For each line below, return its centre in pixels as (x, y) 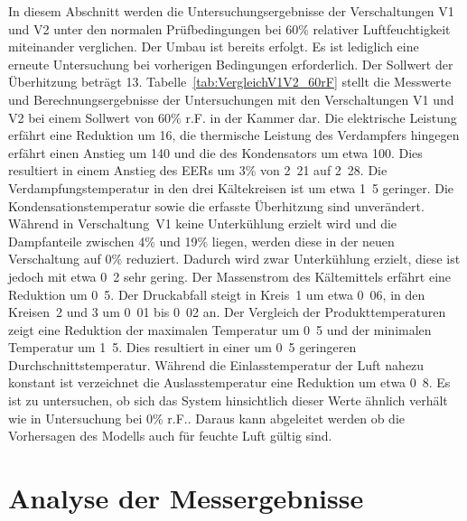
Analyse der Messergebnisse (186, 498)
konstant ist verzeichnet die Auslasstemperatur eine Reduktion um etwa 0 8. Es (229, 382)
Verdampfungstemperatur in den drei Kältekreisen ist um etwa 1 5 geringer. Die (231, 187)
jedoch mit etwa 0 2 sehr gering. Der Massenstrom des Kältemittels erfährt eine (230, 276)
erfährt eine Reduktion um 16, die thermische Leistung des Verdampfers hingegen (234, 135)
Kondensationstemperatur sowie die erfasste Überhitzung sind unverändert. (216, 205)
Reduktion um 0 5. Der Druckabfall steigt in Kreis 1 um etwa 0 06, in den (217, 294)
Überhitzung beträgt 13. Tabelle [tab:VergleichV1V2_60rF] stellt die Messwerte (230, 82)
